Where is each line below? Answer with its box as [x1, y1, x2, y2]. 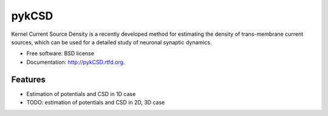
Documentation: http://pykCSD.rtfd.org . [26, 58, 125, 66]
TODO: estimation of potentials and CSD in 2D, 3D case [26, 99, 165, 106]
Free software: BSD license [26, 50, 94, 57]
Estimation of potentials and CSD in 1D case [26, 90, 136, 97]
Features [11, 74, 46, 84]
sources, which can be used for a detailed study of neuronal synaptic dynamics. [11, 38, 212, 46]
